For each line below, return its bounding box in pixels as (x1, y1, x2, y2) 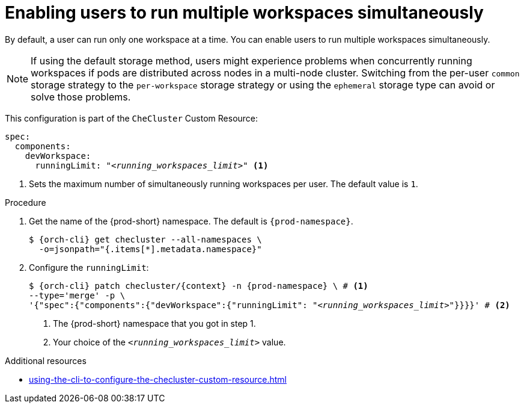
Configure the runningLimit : (29, 262, 149, 273)
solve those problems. (31, 90, 131, 103)
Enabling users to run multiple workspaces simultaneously (5, 2, 484, 23)
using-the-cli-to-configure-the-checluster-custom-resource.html (29, 374, 287, 385)
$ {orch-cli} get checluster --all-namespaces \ (29, 234, 262, 244)
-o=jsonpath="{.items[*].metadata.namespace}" (38, 244, 262, 254)
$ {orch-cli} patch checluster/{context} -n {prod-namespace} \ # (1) (29, 280, 368, 291)
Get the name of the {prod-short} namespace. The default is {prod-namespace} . (29, 215, 353, 226)
